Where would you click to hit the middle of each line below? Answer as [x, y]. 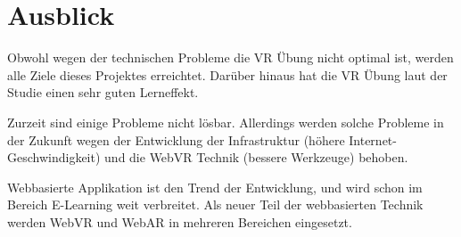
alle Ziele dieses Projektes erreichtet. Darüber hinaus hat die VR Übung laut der [227, 74]
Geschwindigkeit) [54, 157]
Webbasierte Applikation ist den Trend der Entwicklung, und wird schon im [215, 187]
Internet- [373, 139]
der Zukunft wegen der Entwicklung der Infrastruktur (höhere [176, 139]
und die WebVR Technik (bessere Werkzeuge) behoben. [256, 157]
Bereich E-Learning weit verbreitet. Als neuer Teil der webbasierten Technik [215, 204]
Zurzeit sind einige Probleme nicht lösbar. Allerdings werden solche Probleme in [226, 122]
